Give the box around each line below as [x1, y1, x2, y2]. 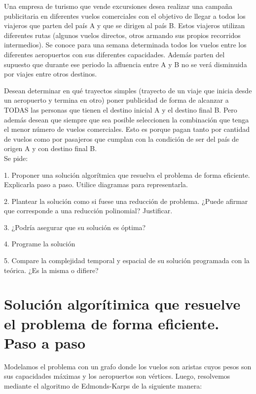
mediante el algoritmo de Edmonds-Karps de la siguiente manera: [4, 380, 202, 391]
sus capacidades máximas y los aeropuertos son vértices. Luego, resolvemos [4, 371, 230, 381]
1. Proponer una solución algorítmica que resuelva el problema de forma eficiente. [4, 169, 250, 180]
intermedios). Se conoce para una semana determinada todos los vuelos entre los [4, 39, 247, 50]
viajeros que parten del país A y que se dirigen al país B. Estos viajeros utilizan [4, 20, 245, 31]
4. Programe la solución [4, 238, 75, 249]
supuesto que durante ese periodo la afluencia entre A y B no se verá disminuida [4, 59, 247, 69]
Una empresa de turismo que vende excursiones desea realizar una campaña [4, 1, 232, 11]
